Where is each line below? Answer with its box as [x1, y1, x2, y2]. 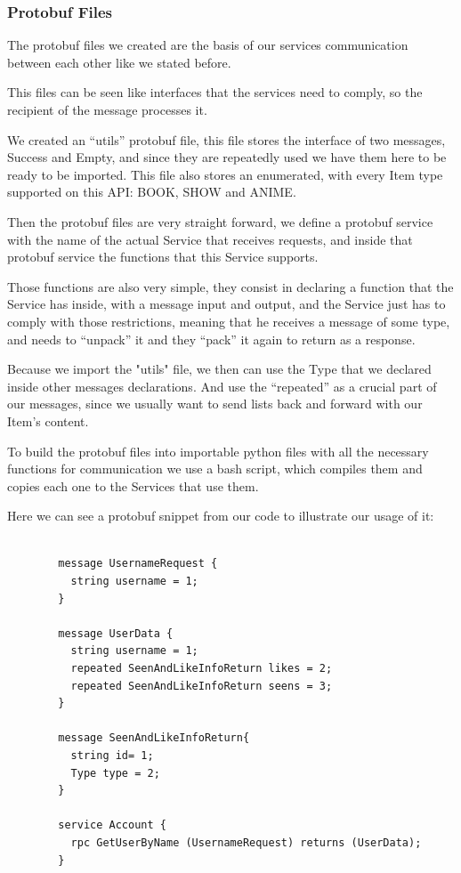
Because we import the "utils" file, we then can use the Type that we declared [7, 360, 432, 378]
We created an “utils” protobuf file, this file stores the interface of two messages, [7, 130, 446, 149]
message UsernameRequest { [58, 557, 218, 570]
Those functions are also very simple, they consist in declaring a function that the [7, 277, 454, 295]
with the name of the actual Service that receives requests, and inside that [7, 230, 413, 248]
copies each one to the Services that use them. [7, 476, 259, 495]
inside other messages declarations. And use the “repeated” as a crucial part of [7, 376, 437, 395]
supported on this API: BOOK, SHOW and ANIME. [7, 182, 296, 201]
